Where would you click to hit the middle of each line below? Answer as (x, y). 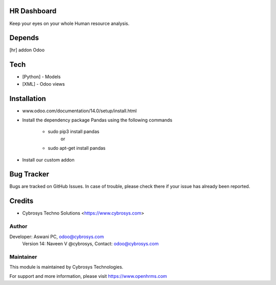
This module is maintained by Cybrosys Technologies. (66, 267)
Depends (24, 38)
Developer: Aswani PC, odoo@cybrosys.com (57, 237)
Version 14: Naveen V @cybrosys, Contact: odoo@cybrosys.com (90, 243)
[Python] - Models (41, 77)
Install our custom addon (48, 160)
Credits (21, 201)
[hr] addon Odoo (27, 50)
